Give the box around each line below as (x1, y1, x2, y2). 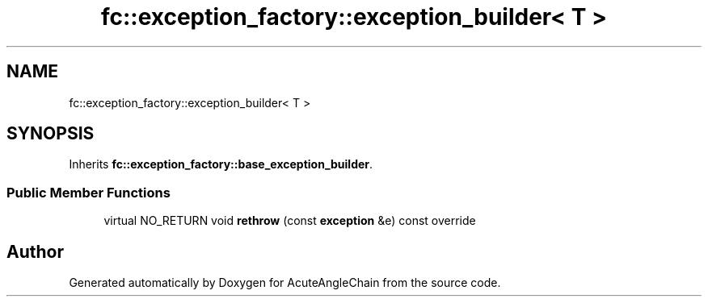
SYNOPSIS (6, 123, 95, 144)
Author (6, 241, 64, 262)
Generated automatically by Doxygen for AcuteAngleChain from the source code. (69, 276, 501, 290)
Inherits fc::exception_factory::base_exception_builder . (69, 157, 373, 172)
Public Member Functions (6, 184, 171, 201)
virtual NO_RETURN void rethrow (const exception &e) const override (103, 214, 476, 228)
